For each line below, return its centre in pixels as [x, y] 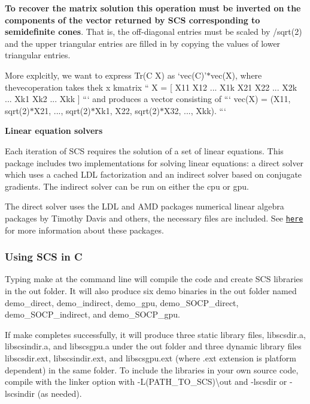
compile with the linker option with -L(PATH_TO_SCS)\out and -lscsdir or [146, 381]
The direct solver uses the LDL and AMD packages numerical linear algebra [145, 206]
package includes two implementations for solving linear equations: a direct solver [154, 162]
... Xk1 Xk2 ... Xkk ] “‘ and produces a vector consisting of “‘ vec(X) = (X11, [148, 99]
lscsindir [20, 393]
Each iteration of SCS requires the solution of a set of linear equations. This [144, 150]
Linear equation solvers [54, 131]
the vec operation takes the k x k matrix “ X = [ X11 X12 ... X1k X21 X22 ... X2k [151, 87]
